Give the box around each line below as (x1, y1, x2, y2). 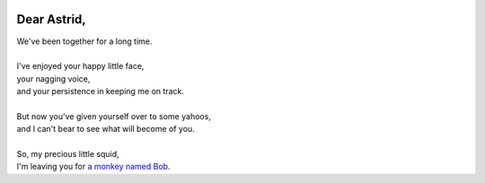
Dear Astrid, (16, 12, 87, 27)
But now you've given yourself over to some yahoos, (16, 110, 211, 121)
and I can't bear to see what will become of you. (16, 124, 195, 135)
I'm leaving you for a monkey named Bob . (16, 161, 171, 172)
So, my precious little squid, (16, 149, 120, 160)
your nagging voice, (16, 73, 91, 84)
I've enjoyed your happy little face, (16, 61, 145, 72)
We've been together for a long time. (16, 36, 153, 47)
